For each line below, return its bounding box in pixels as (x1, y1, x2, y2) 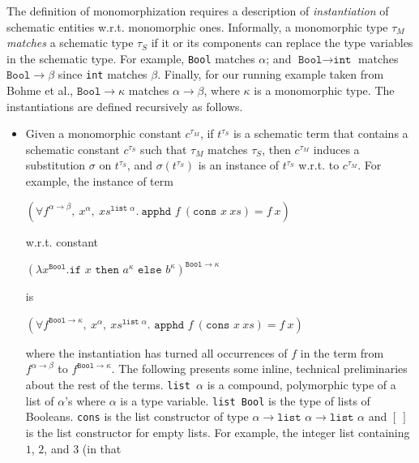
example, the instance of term (25, 173, 173, 190)
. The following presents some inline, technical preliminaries (111, 360, 408, 377)
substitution (25, 156, 86, 174)
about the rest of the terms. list (25, 376, 190, 393)
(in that (82, 439, 122, 457)
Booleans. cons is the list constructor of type (25, 408, 249, 425)
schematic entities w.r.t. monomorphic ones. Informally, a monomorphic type (6, 18, 388, 35)
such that (140, 140, 187, 157)
